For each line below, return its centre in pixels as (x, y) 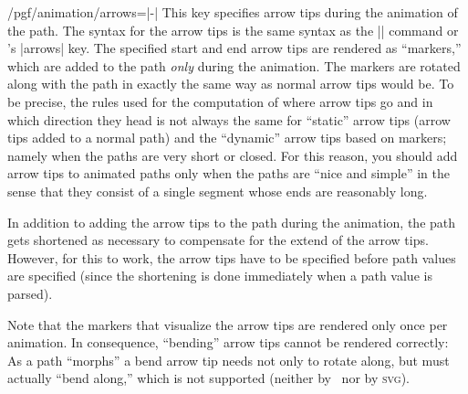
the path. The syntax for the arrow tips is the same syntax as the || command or (233, 30)
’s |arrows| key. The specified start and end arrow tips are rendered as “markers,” (234, 48)
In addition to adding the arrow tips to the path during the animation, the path (232, 222)
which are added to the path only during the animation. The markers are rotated (234, 65)
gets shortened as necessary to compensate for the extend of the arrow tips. (218, 240)
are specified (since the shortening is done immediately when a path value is (220, 276)
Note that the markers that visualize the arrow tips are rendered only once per (228, 324)
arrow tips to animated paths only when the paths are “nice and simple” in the (229, 173)
